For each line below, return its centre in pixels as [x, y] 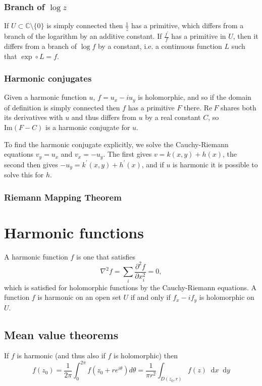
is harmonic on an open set [79, 297]
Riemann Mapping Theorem [63, 197]
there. [193, 107]
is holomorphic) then [146, 356]
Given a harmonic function [45, 97]
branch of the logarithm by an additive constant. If [83, 36]
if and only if [150, 297]
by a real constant [173, 117]
